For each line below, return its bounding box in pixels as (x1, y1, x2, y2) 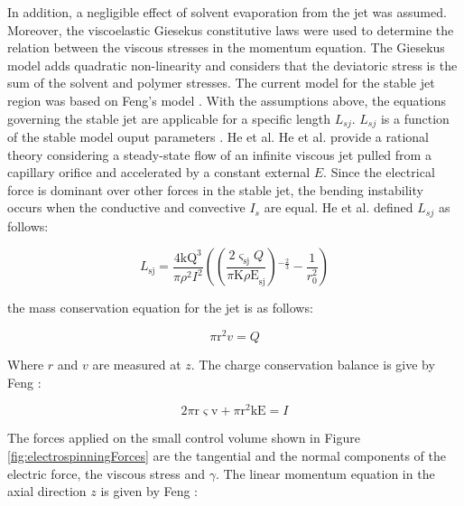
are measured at (92, 355, 181, 374)
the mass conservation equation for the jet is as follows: (7, 298, 313, 317)
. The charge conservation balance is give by (190, 355, 435, 374)
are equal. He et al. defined (264, 198, 413, 217)
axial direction (7, 482, 87, 501)
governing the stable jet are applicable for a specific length (7, 108, 331, 127)
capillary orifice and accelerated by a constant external (7, 163, 311, 182)
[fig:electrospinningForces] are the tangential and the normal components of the (7, 445, 446, 464)
